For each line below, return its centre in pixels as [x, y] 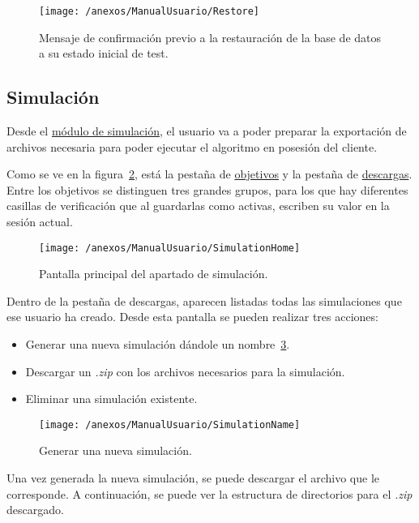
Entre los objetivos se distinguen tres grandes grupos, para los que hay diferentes [207, 189]
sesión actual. [40, 222]
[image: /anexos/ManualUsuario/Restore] [150, 11]
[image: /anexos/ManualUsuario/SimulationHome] [170, 248]
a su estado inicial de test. [104, 53]
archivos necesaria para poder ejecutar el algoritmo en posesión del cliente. [192, 146]
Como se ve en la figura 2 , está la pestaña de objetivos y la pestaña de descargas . [209, 174]
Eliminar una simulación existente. [111, 399]
